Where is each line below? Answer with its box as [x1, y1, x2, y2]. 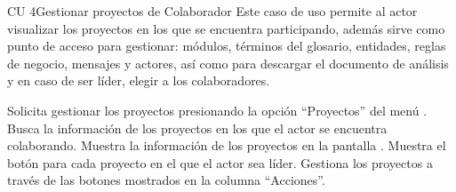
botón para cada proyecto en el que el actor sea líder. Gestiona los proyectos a [7, 153, 433, 172]
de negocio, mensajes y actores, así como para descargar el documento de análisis [7, 53, 449, 72]
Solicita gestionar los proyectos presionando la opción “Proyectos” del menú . [7, 100, 428, 119]
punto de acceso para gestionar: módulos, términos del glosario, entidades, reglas [7, 36, 446, 55]
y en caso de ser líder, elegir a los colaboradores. [7, 71, 270, 90]
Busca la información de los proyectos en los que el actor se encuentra [7, 118, 388, 137]
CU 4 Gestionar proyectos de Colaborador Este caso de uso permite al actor [7, 2, 418, 20]
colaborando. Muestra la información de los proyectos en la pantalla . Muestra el [7, 136, 446, 155]
